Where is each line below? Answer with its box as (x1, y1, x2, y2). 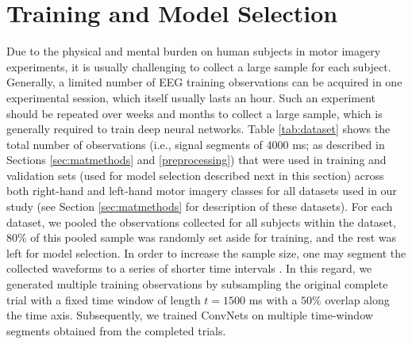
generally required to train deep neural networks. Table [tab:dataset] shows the (6, 120, 391, 137)
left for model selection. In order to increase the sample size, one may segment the (6, 244, 406, 261)
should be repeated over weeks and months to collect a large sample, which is (6, 105, 383, 121)
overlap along (325, 291, 390, 308)
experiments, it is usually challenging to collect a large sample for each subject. (6, 58, 391, 75)
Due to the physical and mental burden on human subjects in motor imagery (6, 43, 381, 59)
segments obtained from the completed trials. (6, 322, 226, 338)
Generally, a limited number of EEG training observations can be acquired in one (6, 74, 402, 90)
